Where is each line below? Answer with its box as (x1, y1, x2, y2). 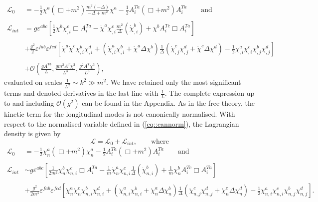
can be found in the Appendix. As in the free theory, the (82, 97, 255, 108)
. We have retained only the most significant (106, 77, 241, 87)
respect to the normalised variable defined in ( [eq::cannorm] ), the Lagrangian (4, 118, 239, 129)
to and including (4, 97, 54, 108)
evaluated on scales (4, 77, 62, 87)
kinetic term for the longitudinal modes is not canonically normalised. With (4, 108, 235, 119)
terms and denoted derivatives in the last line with (4, 88, 159, 98)
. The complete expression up (164, 88, 255, 98)
